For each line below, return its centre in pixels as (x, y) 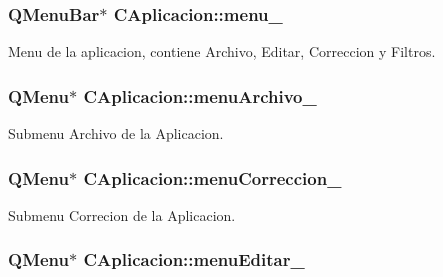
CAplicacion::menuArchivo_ (200, 95)
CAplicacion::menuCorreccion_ (212, 177)
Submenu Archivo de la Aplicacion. (116, 133)
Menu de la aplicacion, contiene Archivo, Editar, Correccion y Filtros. (222, 51)
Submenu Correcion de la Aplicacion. (122, 214)
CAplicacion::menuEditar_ (194, 259)
